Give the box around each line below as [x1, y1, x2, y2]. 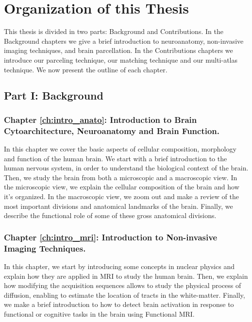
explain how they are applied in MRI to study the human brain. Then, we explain [4, 271, 248, 281]
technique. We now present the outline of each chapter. [4, 64, 168, 74]
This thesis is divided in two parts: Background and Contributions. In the [4, 26, 223, 36]
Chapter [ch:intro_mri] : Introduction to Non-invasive [4, 231, 218, 243]
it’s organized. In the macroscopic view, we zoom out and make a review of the [4, 191, 239, 201]
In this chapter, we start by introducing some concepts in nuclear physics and [4, 261, 235, 271]
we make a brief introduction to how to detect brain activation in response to [4, 299, 234, 309]
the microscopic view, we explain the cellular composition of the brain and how [4, 182, 239, 192]
